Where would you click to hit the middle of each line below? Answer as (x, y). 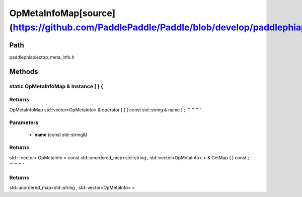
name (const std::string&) (61, 135)
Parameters (24, 122)
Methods (24, 71)
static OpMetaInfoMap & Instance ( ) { (56, 86)
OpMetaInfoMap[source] (62, 13)
